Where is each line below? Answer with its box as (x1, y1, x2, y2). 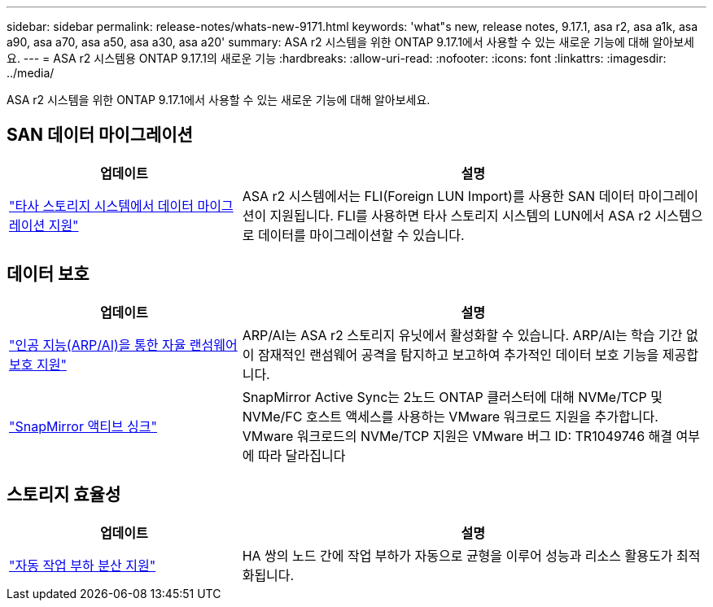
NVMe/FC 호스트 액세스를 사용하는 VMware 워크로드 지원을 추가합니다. (242, 408, 658, 425)
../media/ (7, 66, 55, 80)
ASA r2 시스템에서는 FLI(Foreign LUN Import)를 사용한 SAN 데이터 (242, 187, 635, 204)
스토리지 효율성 (7, 484, 121, 505)
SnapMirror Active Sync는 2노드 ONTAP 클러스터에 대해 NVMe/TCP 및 (242, 388, 663, 405)
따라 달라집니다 (257, 447, 346, 464)
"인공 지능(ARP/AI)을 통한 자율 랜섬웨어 (9, 336, 238, 353)
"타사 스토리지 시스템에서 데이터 (9, 197, 195, 214)
